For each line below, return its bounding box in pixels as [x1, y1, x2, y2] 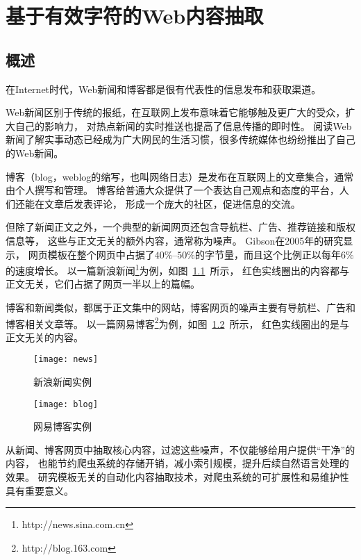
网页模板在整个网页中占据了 [28, 247, 155, 261]
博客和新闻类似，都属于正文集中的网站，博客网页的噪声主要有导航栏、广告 [6, 299, 346, 314]
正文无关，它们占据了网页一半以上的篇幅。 [6, 277, 200, 291]
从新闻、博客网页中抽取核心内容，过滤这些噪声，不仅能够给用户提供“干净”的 [6, 442, 355, 456]
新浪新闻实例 [33, 374, 92, 389]
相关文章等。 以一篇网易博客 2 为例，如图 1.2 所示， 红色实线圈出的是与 [24, 314, 350, 331]
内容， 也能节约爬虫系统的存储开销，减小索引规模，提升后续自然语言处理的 [6, 456, 349, 470]
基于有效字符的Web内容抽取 [6, 1, 264, 30]
